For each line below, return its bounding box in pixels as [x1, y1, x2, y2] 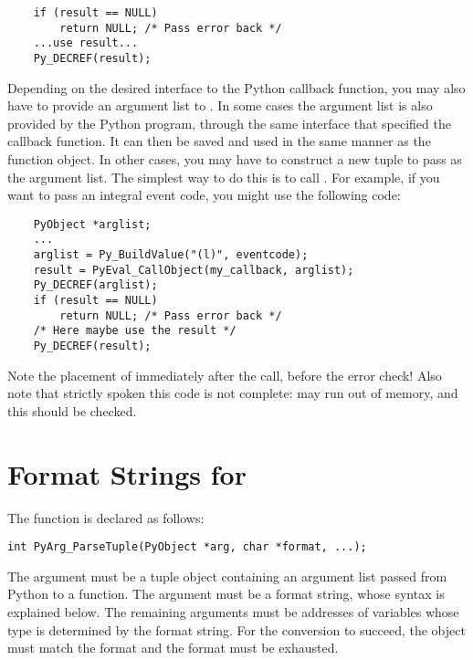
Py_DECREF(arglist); [33, 278, 158, 292]
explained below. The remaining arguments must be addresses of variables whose [7, 602, 459, 622]
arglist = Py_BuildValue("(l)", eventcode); [33, 248, 309, 262]
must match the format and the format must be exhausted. [7, 638, 339, 657]
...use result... [33, 37, 139, 50]
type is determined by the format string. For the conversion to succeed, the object [7, 620, 466, 639]
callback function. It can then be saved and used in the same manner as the [7, 131, 431, 151]
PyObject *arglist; [33, 217, 152, 231]
